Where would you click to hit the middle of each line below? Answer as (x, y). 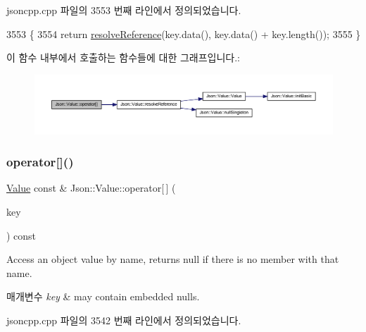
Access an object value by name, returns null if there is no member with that (173, 259)
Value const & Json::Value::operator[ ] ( (91, 188)
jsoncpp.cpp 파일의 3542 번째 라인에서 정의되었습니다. (124, 320)
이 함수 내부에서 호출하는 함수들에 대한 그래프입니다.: (123, 57)
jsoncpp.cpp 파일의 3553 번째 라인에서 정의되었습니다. (124, 10)
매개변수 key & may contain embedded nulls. (103, 296)
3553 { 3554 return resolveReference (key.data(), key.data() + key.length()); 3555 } (184, 33)
